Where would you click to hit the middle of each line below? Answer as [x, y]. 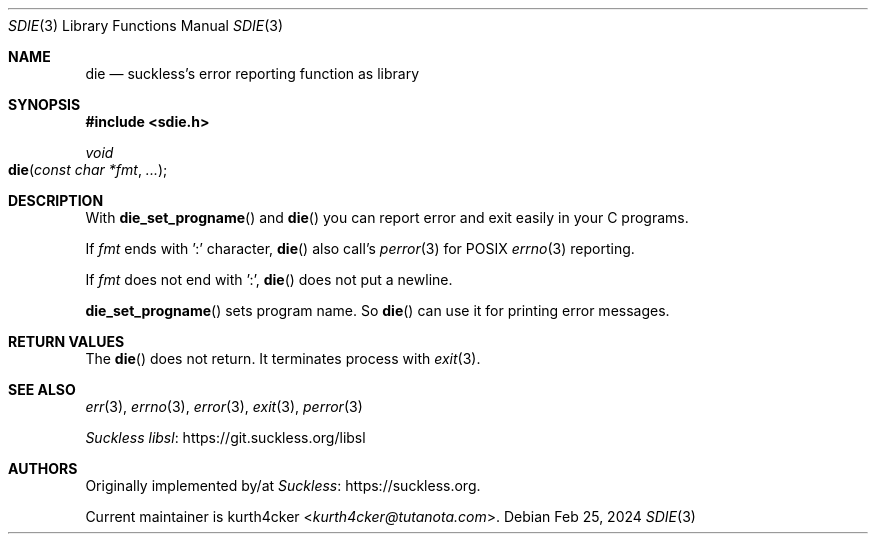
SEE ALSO [42, 389]
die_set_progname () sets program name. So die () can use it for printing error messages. [377, 310]
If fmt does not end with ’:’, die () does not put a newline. [269, 279]
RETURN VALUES [66, 341]
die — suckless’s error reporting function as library [252, 73]
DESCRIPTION [56, 200]
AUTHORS [43, 468]
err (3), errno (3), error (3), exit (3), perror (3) [224, 406]
